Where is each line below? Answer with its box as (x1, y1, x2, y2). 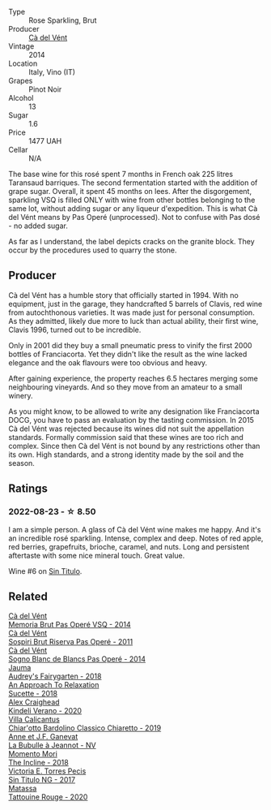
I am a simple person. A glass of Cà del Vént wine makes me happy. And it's (8, 524, 261, 534)
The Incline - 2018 (8, 758, 69, 768)
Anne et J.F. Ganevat (8, 732, 78, 742)
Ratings (8, 482, 49, 496)
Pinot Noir (28, 84, 62, 94)
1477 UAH (28, 136, 62, 145)
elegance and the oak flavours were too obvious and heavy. (8, 357, 208, 368)
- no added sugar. (8, 221, 69, 231)
